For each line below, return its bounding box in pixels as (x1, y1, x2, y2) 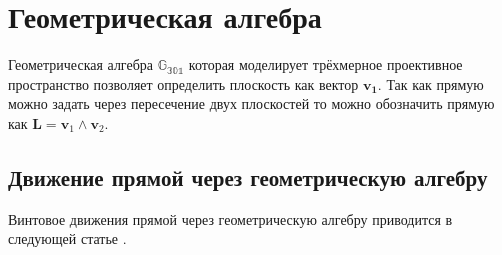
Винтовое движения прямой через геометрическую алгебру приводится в (8, 208, 453, 229)
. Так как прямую (377, 73, 484, 94)
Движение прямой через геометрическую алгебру (8, 161, 488, 192)
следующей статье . (8, 228, 127, 249)
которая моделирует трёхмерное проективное (188, 54, 463, 75)
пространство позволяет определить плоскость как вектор (8, 73, 359, 94)
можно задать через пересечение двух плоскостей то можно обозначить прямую (8, 93, 495, 114)
